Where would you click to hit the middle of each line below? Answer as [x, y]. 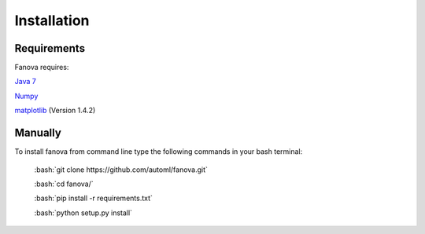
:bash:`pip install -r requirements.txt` [94, 198]
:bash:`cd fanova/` [64, 184]
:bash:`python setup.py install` [83, 213]
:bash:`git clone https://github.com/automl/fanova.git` [121, 170]
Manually [38, 133]
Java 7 [26, 82]
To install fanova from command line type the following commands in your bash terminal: [159, 152]
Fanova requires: [42, 68]
